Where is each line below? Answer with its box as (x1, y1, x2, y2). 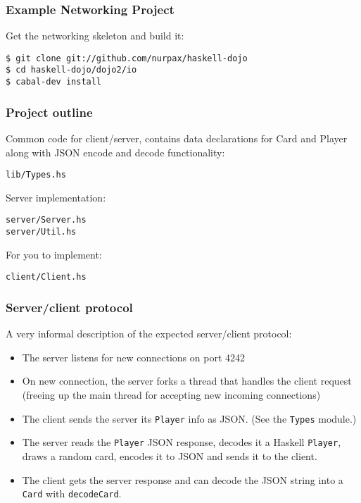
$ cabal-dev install (6, 77, 102, 87)
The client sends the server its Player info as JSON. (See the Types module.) (22, 411, 357, 426)
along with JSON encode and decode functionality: (6, 144, 225, 159)
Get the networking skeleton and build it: (6, 28, 184, 43)
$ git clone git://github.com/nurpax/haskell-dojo (6, 53, 248, 63)
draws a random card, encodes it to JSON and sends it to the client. (22, 448, 317, 463)
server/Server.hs (6, 215, 87, 225)
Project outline (6, 103, 93, 120)
